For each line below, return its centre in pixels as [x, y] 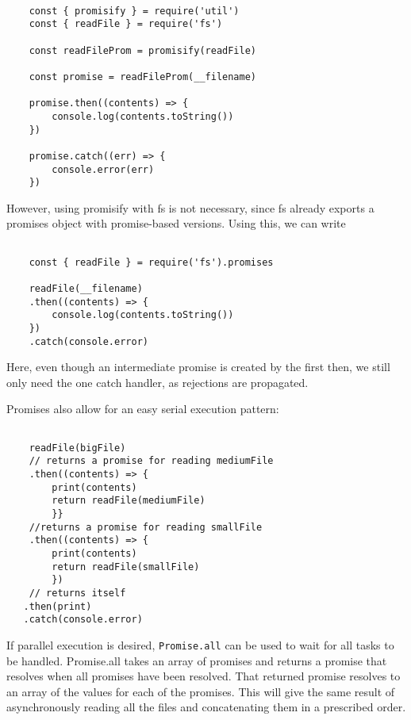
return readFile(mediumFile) [129, 501]
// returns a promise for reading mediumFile [151, 461]
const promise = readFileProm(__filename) [142, 77]
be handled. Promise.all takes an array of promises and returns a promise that [197, 660]
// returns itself [77, 593]
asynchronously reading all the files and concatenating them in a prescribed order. [206, 707]
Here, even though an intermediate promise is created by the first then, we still [198, 367]
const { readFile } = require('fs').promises [151, 262]
